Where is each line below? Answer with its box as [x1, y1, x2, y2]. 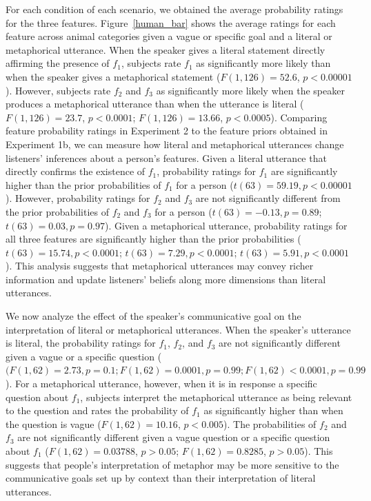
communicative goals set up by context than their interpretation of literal [6, 471, 316, 485]
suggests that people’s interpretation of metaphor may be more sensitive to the [6, 457, 339, 471]
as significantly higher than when [203, 403, 343, 418]
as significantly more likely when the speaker [156, 83, 345, 97]
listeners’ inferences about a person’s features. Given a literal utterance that [6, 150, 327, 165]
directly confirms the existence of [6, 164, 146, 178]
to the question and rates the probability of [6, 403, 189, 418]
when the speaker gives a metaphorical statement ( [6, 69, 221, 83]
